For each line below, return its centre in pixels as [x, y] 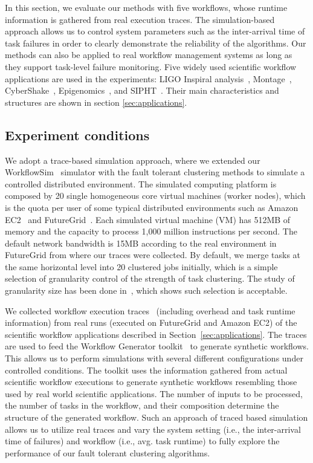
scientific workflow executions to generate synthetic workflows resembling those [151, 382]
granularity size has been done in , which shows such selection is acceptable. [146, 290]
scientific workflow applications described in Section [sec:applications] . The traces [156, 334]
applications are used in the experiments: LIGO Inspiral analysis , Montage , [148, 78]
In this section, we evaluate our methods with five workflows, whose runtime [146, 7]
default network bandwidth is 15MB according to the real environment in [141, 243]
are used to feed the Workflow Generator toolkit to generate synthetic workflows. [157, 346]
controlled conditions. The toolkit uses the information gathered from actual [146, 370]
